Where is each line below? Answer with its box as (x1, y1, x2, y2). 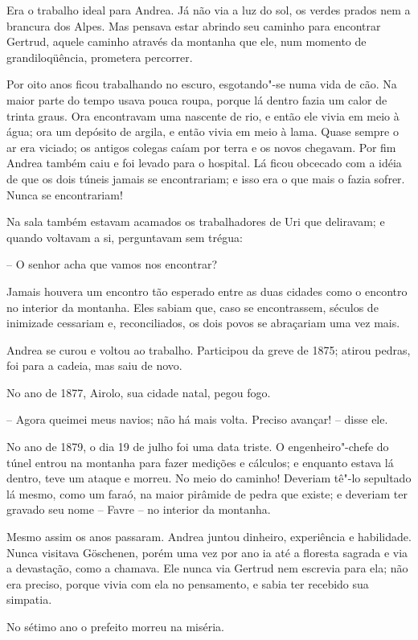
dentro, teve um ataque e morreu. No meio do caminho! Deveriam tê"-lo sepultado (6, 470, 412, 486)
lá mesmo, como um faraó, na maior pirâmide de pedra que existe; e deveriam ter (6, 485, 408, 502)
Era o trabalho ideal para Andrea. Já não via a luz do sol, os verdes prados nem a (6, 2, 411, 18)
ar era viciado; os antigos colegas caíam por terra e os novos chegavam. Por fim (6, 138, 396, 155)
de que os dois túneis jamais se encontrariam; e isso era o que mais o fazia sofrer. (6, 170, 405, 187)
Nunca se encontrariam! (6, 186, 123, 203)
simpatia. (6, 591, 52, 608)
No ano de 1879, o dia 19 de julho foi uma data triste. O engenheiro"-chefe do (6, 438, 389, 455)
